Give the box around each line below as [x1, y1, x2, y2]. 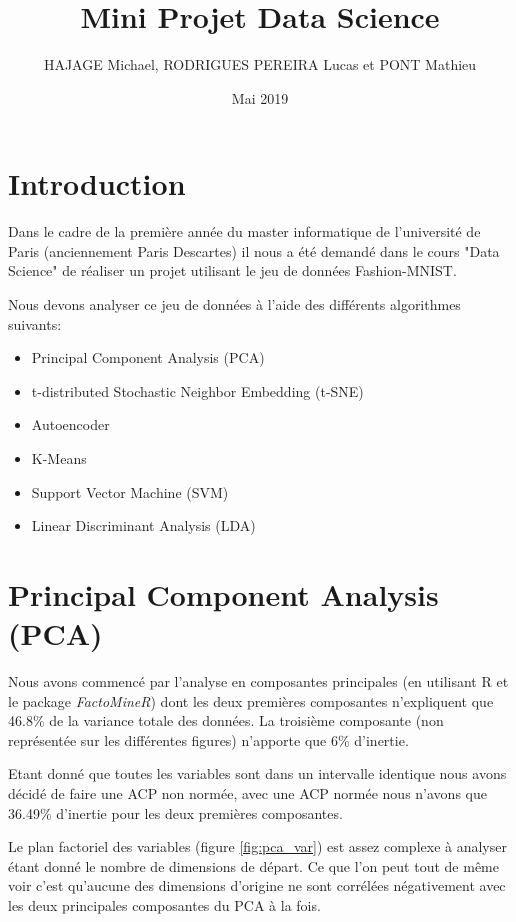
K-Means [31, 448, 87, 468]
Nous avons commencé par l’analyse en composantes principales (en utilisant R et [8, 671, 509, 692]
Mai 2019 [231, 87, 289, 108]
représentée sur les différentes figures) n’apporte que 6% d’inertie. [8, 729, 409, 750]
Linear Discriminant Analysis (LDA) [31, 515, 256, 536]
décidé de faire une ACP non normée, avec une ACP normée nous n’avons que [8, 783, 487, 804]
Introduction [8, 163, 186, 204]
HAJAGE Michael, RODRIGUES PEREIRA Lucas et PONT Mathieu [43, 54, 477, 75]
